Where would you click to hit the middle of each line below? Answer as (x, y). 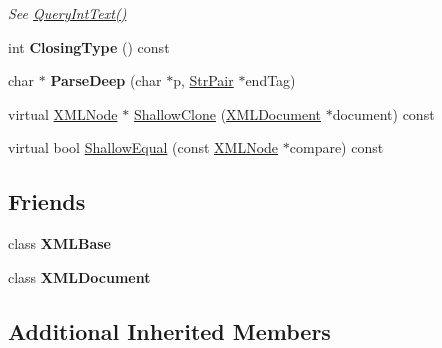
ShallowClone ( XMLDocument (227, 113)
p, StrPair (203, 80)
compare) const (336, 147)
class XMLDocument (79, 276)
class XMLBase (59, 243)
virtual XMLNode (63, 113)
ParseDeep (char (106, 80)
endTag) (270, 80)
